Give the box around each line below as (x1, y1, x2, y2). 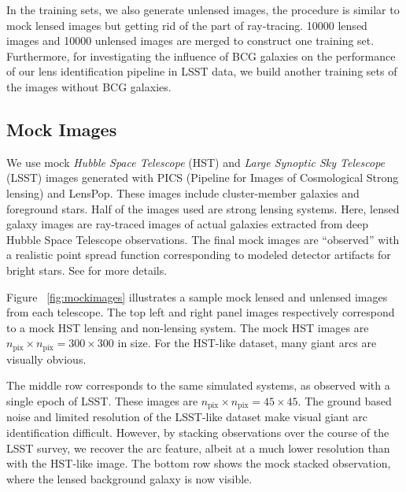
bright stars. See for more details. (6, 261, 168, 278)
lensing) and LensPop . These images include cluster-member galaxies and (6, 184, 360, 201)
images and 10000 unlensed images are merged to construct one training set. (6, 32, 375, 49)
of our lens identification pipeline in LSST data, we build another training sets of (6, 63, 397, 80)
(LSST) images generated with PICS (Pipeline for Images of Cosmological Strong (6, 169, 399, 186)
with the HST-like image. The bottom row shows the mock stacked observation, (6, 455, 391, 472)
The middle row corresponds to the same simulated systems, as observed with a (6, 377, 390, 394)
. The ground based (297, 392, 392, 409)
